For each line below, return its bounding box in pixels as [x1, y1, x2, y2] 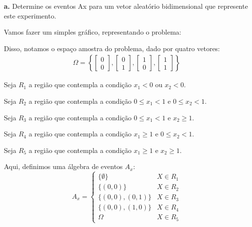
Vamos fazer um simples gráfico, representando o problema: [4, 27, 181, 37]
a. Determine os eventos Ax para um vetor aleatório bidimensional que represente [4, 1, 248, 11]
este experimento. [4, 10, 57, 20]
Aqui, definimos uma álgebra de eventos [4, 161, 123, 171]
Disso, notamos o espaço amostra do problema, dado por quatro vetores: [4, 43, 220, 53]
